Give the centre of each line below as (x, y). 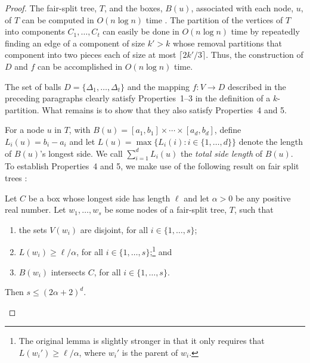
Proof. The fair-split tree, (51, 8)
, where (92, 352)
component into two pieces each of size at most (91, 55)
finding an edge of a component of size (75, 43)
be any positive (263, 198)
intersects (68, 272)
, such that (254, 210)
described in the (257, 86)
